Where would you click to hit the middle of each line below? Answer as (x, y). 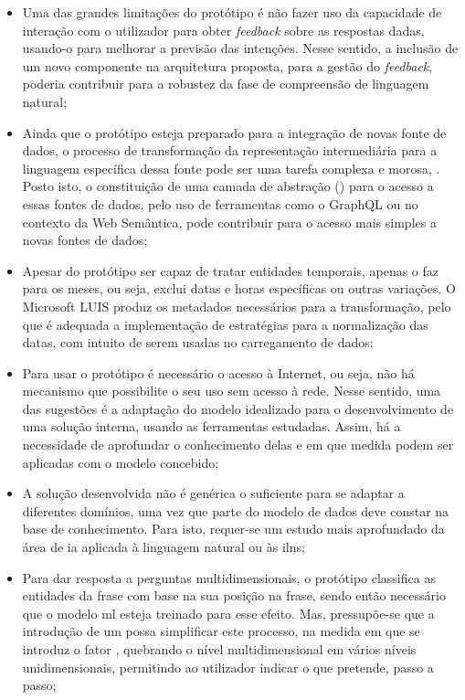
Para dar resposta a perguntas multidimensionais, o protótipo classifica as (229, 577)
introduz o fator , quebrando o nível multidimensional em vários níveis (219, 649)
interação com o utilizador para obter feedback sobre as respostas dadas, (223, 30)
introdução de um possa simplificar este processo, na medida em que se (221, 631)
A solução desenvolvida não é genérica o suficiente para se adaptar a (213, 493)
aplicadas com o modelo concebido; (121, 462)
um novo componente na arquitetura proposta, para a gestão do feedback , (227, 65)
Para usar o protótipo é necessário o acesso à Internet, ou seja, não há (218, 372)
